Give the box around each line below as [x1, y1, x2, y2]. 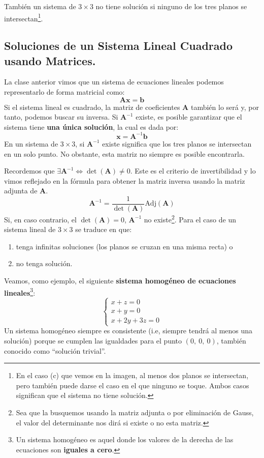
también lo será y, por [190, 101, 259, 112]
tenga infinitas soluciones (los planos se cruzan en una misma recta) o [16, 241, 233, 251]
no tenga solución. [16, 258, 73, 269]
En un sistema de [4, 138, 58, 149]
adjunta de [4, 185, 38, 196]
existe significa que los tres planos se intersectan [102, 138, 252, 149]
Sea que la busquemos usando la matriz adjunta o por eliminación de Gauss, [16, 407, 254, 417]
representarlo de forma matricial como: [4, 87, 125, 97]
